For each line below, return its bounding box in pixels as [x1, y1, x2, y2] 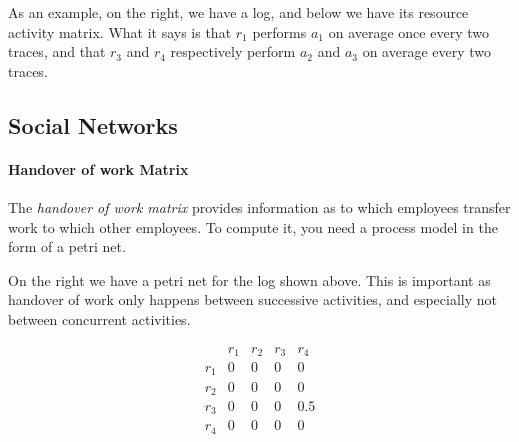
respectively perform [170, 41, 296, 62]
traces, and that [8, 41, 106, 62]
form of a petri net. [8, 236, 126, 257]
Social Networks [8, 109, 178, 140]
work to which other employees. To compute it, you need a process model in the [8, 216, 498, 237]
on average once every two [328, 21, 489, 42]
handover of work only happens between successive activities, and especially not [8, 289, 497, 310]
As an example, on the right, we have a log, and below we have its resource [8, 2, 469, 22]
